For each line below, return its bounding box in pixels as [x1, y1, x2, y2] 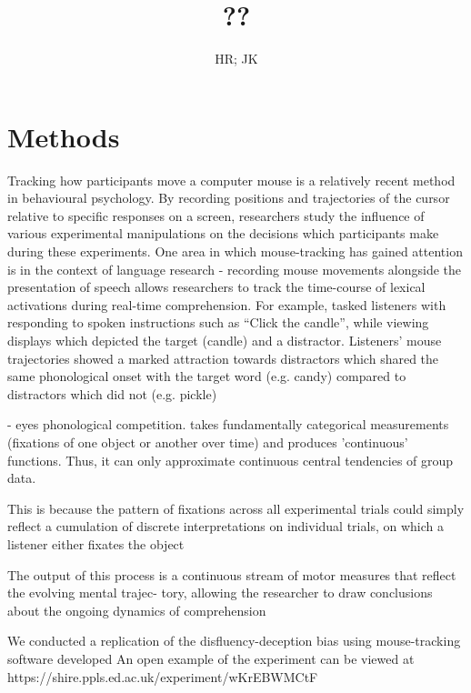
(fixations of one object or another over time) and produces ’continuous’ [7, 432, 408, 451]
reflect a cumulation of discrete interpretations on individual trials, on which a [7, 517, 444, 536]
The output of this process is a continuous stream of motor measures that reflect [7, 565, 456, 584]
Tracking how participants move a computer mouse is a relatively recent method [7, 170, 456, 189]
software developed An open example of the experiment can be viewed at [7, 648, 415, 668]
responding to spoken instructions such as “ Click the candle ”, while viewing [7, 313, 429, 332]
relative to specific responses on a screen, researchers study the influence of [7, 206, 425, 225]
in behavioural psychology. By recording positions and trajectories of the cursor [7, 188, 450, 207]
